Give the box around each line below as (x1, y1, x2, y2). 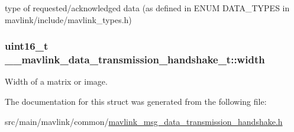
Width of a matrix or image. (5, 75, 108, 88)
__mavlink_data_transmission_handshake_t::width (5, 52, 265, 67)
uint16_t (5, 38, 49, 53)
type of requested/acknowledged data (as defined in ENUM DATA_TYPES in (5, 2, 290, 14)
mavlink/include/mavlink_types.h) (5, 13, 132, 25)
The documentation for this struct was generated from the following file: (5, 95, 267, 107)
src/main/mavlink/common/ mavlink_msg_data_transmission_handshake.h (5, 115, 283, 127)
